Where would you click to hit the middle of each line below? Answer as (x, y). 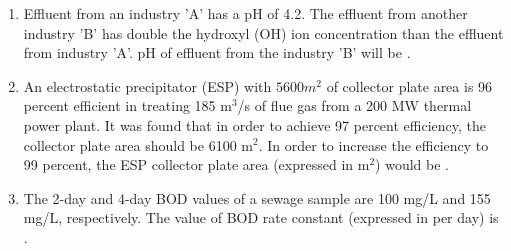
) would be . (412, 164)
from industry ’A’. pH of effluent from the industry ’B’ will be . (217, 52)
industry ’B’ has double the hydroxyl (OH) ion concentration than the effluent (263, 32)
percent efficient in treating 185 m (127, 105)
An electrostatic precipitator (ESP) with (147, 85)
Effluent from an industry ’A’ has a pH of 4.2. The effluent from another (245, 13)
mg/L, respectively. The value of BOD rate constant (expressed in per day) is (261, 217)
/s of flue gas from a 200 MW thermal (354, 105)
